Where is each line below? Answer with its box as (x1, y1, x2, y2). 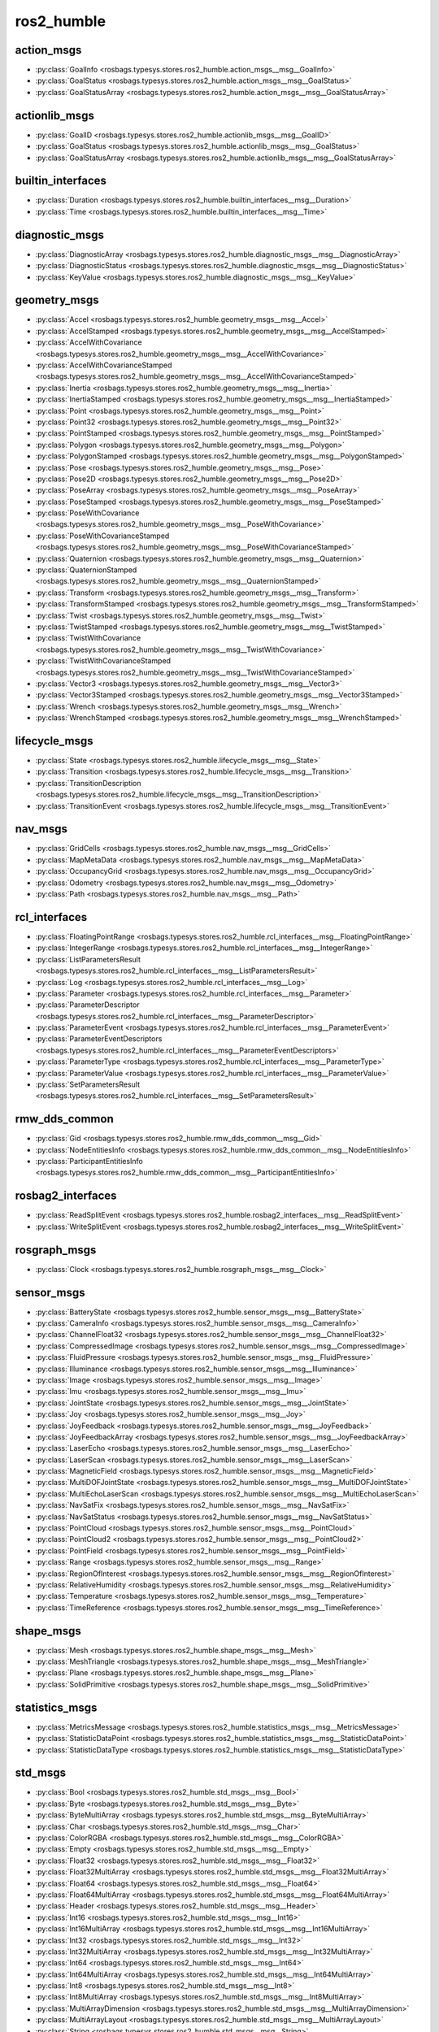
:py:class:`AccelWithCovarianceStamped (35, 360, 172, 370)
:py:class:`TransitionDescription (35, 778, 141, 788)
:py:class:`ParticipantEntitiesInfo (35, 1157, 144, 1166)
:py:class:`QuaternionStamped (35, 565, 137, 575)
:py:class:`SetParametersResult (35, 1079, 140, 1089)
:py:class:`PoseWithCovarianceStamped (35, 531, 170, 541)
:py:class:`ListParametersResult (35, 954, 141, 964)
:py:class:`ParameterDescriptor (35, 1000, 140, 1009)
